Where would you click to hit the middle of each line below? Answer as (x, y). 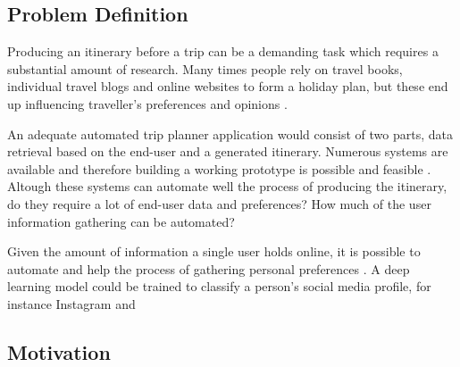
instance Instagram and (71, 303)
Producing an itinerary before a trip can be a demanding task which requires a (223, 51)
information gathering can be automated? (121, 221)
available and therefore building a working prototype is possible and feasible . (219, 168)
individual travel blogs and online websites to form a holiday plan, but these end (228, 86)
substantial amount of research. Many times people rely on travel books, (205, 68)
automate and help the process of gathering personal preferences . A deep (209, 268)
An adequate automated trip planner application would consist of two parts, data (230, 133)
